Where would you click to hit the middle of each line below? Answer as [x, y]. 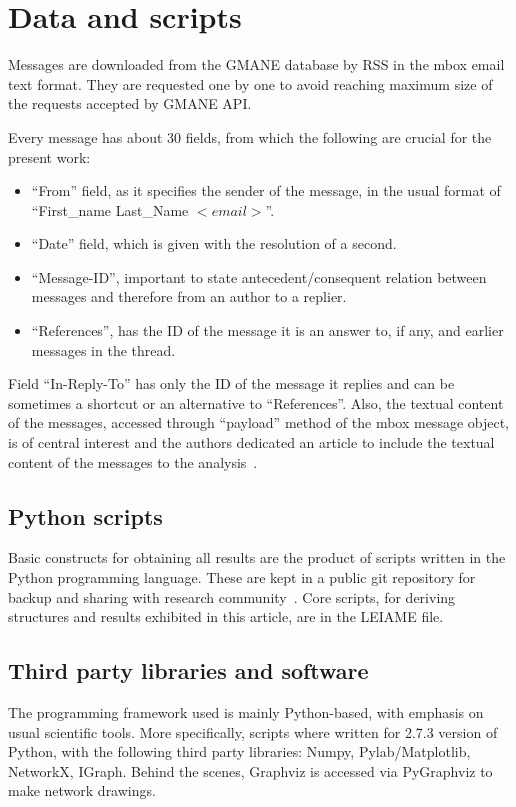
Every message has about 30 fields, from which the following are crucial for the [250, 136]
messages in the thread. [103, 349]
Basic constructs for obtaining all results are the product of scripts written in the [257, 557]
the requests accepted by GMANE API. [130, 103]
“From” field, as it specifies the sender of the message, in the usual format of [266, 190]
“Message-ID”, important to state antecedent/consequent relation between [259, 276]
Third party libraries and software [188, 670]
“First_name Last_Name [110, 209]
